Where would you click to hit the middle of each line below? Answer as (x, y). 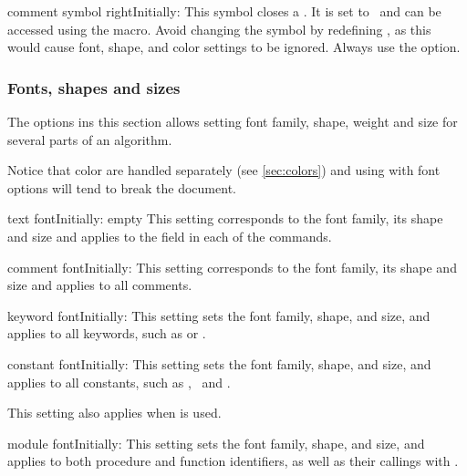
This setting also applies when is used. (114, 413)
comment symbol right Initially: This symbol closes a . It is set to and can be (224, 11)
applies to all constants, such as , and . (119, 382)
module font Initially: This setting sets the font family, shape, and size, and (216, 443)
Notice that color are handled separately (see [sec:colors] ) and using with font (224, 170)
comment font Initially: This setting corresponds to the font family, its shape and (232, 267)
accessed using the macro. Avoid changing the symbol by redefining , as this (219, 29)
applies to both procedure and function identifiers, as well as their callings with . (233, 461)
